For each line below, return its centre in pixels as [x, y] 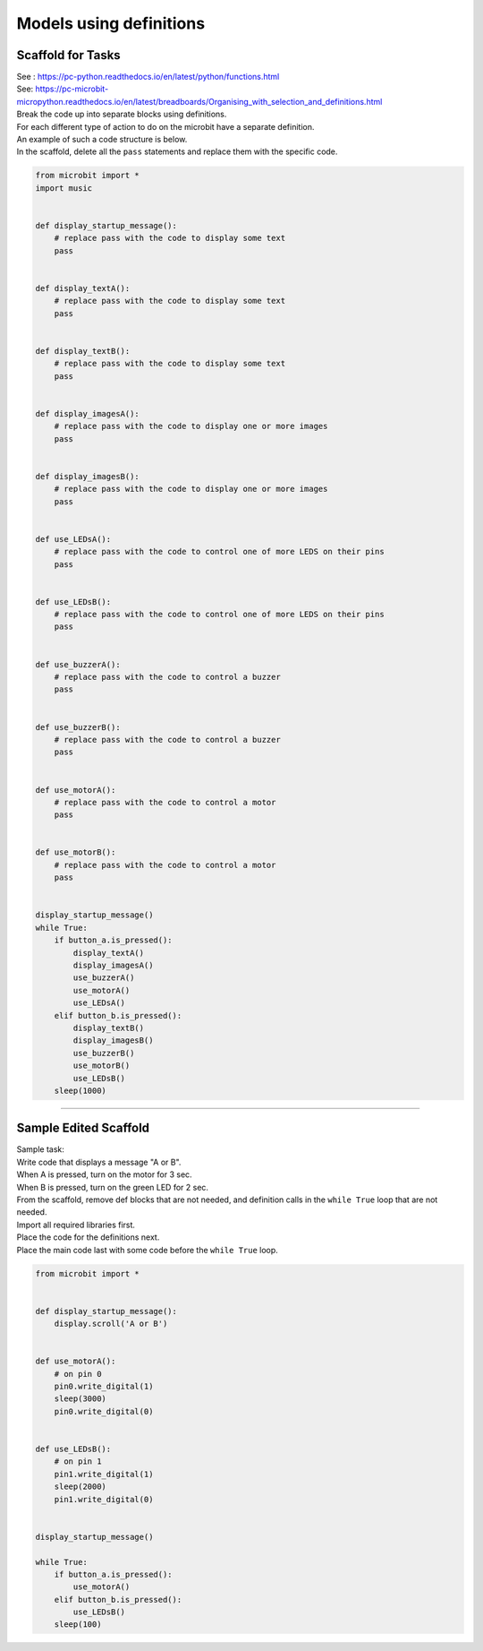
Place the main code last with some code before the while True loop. [148, 1250]
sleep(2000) [80, 1487]
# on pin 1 [78, 1462]
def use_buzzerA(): [78, 664]
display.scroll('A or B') [111, 1324]
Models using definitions [111, 23]
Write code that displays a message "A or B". [99, 1162]
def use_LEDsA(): [73, 539]
